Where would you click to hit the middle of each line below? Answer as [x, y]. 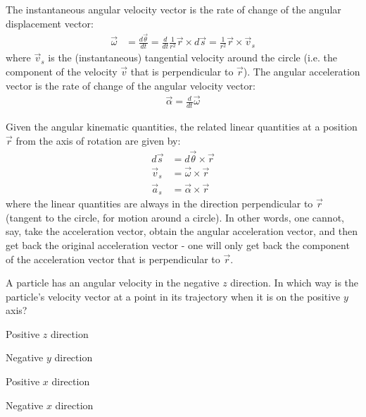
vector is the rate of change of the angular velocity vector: [131, 85]
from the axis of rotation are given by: [98, 140]
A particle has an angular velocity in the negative [113, 283]
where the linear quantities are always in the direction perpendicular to [159, 204]
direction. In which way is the [295, 283]
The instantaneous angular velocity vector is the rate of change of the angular [173, 9]
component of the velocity [62, 72]
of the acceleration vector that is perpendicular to [113, 259]
